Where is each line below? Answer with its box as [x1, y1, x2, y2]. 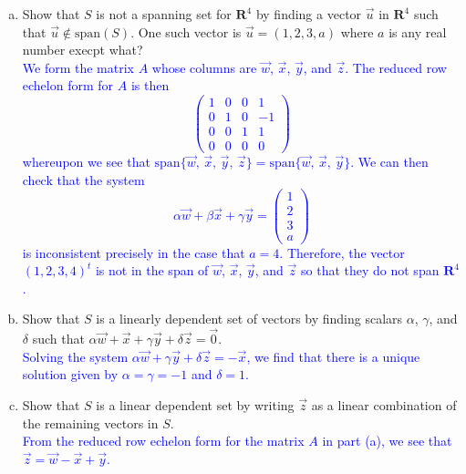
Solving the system [22, 346, 129, 366]
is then [130, 76, 170, 95]
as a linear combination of [311, 395, 457, 414]
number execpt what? [22, 40, 143, 59]
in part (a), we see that [322, 431, 452, 450]
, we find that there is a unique [246, 346, 420, 366]
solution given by [22, 365, 119, 384]
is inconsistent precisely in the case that [22, 242, 245, 262]
